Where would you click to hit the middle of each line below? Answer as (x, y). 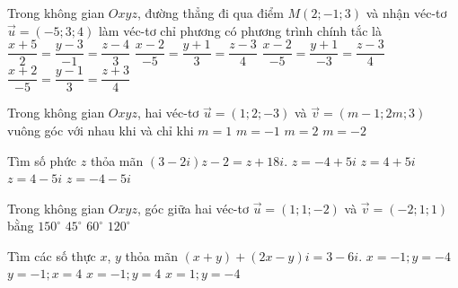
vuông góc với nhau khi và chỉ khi (101, 130)
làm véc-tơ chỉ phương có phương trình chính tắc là (240, 30)
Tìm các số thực (52, 255)
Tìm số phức (42, 160)
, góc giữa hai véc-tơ (193, 208)
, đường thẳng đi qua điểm (210, 13)
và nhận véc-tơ (406, 13)
